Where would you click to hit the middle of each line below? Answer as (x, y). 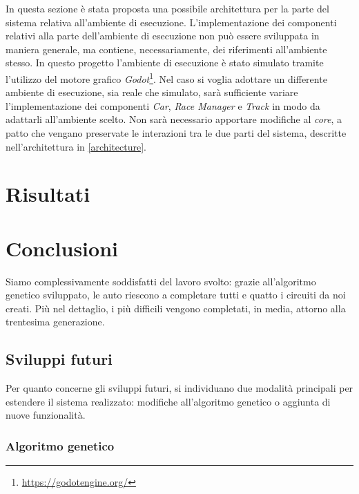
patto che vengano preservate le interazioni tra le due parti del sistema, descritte (176, 133)
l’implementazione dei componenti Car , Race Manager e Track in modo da (163, 105)
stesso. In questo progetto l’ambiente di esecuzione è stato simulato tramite (165, 63)
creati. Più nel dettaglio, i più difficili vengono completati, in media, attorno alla (176, 308)
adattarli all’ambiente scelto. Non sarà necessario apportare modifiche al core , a (174, 119)
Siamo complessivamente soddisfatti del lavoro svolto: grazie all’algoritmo (161, 281)
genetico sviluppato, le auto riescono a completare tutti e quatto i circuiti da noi (176, 295)
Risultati (48, 194)
